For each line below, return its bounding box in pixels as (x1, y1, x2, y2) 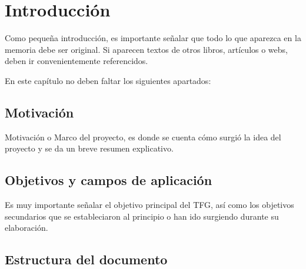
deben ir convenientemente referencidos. (5, 55, 148, 67)
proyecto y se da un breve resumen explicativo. (5, 142, 174, 154)
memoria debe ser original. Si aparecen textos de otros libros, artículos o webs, (5, 43, 288, 55)
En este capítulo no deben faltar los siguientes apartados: (5, 74, 211, 86)
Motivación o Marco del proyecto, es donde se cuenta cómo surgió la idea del (5, 130, 281, 143)
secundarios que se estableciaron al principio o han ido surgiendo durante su (5, 210, 279, 222)
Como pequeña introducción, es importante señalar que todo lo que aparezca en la (5, 32, 301, 44)
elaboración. (5, 221, 48, 234)
